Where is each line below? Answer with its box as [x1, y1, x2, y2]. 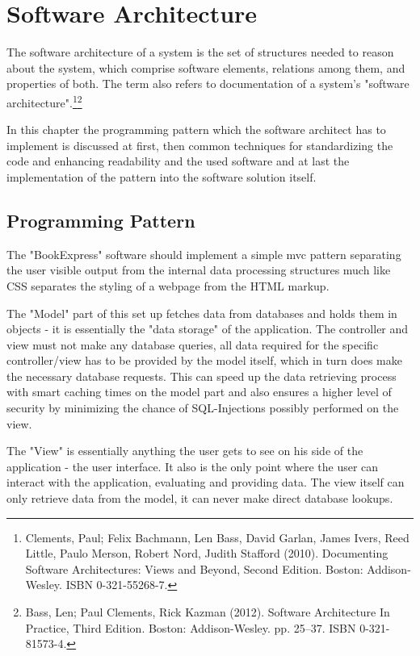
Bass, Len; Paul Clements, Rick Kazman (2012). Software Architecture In [25, 604, 390, 620]
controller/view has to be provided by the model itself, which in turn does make [6, 352, 402, 369]
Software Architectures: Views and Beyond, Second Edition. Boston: [25, 560, 363, 577]
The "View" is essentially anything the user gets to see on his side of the [6, 442, 363, 459]
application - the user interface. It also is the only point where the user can [6, 458, 379, 474]
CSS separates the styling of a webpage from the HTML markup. [6, 277, 330, 294]
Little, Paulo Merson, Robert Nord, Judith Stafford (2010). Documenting [25, 545, 388, 562]
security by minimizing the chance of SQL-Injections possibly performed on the [6, 399, 399, 416]
